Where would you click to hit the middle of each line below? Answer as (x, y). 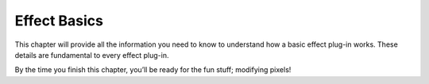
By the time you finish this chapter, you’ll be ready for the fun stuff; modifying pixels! (153, 70)
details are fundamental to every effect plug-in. (92, 55)
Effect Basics (59, 21)
